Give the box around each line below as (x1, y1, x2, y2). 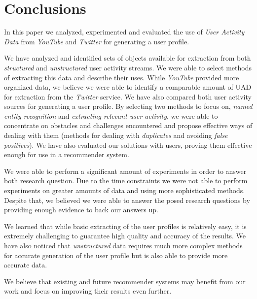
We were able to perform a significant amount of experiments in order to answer (4, 166, 247, 176)
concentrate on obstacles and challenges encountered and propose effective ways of (4, 120, 253, 131)
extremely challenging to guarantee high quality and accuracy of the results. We (4, 231, 246, 241)
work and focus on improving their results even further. (4, 286, 172, 296)
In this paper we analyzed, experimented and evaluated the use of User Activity (4, 27, 245, 37)
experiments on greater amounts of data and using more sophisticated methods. (4, 185, 245, 196)
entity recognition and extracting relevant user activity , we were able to (4, 110, 218, 121)
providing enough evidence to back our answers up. (4, 204, 158, 215)
